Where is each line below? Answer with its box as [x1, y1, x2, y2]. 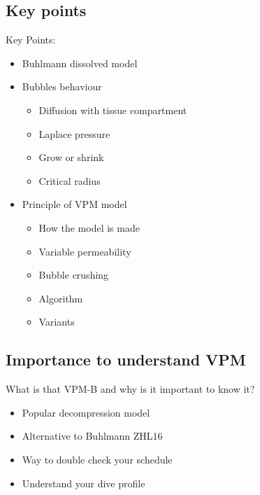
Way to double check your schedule [22, 452, 173, 466]
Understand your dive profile [22, 475, 145, 490]
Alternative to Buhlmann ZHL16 [22, 428, 163, 443]
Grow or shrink [38, 150, 104, 165]
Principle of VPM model [22, 197, 127, 211]
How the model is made [38, 220, 140, 235]
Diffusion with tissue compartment [38, 102, 187, 117]
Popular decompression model [22, 405, 150, 419]
